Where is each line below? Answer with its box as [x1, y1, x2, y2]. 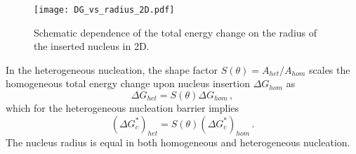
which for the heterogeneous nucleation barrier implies [6, 101, 239, 115]
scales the [309, 62, 350, 77]
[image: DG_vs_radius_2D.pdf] [34, 5, 175, 15]
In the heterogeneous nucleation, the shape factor [6, 62, 218, 77]
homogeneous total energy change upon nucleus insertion [6, 76, 250, 91]
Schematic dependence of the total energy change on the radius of [34, 25, 317, 39]
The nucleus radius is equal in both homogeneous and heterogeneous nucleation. [6, 135, 350, 150]
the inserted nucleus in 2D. [34, 39, 150, 53]
